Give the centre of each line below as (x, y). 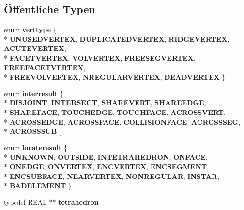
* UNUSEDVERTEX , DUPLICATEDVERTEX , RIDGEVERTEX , (117, 39)
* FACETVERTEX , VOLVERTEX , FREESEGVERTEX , (100, 57)
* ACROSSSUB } (33, 131)
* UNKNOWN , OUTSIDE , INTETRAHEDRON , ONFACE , (106, 157)
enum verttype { (30, 29)
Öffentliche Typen (50, 9)
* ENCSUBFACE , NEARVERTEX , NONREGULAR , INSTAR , (112, 176)
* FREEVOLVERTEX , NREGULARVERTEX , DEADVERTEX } (115, 77)
